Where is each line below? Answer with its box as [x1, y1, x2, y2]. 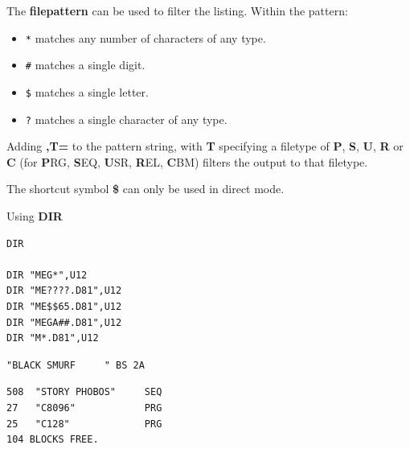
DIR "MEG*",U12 [6, 269, 88, 281]
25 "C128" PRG [6, 418, 162, 430]
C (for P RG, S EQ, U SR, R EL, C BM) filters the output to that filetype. [6, 153, 368, 170]
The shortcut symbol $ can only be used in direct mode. [6, 180, 285, 197]
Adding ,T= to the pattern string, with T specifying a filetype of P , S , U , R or [6, 138, 404, 154]
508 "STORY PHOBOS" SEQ [6, 386, 162, 398]
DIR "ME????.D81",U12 [6, 285, 122, 297]
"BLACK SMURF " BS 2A [6, 359, 145, 371]
